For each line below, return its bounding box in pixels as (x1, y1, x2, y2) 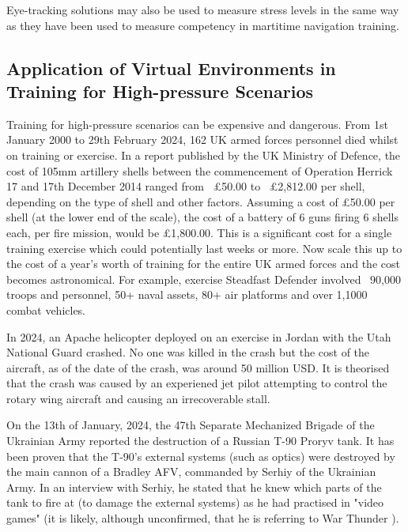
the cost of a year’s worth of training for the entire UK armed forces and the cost (6, 255, 400, 272)
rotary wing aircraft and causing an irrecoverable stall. (6, 390, 270, 406)
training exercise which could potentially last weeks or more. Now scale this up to (6, 240, 402, 256)
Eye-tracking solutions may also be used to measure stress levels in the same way (6, 2, 399, 17)
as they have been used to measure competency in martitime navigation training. (6, 17, 399, 33)
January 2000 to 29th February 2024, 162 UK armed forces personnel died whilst (6, 131, 399, 148)
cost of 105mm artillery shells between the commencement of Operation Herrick (6, 162, 393, 179)
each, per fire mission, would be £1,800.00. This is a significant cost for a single (6, 224, 392, 240)
